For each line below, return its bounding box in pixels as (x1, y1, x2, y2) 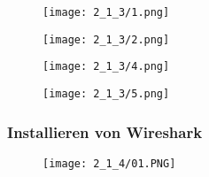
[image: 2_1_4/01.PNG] (43, 157, 176, 170)
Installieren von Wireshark (7, 120, 203, 142)
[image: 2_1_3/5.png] (43, 87, 170, 100)
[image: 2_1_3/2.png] (43, 33, 170, 46)
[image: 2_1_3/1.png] (43, 6, 170, 19)
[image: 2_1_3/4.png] (43, 60, 170, 73)
